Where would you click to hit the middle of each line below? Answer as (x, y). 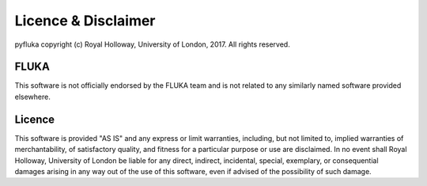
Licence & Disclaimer (85, 21)
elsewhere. (32, 97)
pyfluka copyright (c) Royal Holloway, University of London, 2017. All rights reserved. (152, 44)
